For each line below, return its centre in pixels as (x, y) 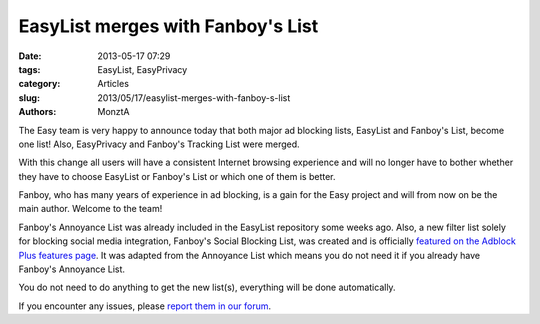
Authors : (37, 112)
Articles (113, 84)
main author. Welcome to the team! (90, 209)
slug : (29, 97)
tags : (29, 69)
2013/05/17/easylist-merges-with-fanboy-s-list (194, 97)
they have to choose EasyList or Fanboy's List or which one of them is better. (177, 176)
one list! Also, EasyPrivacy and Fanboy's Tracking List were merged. (159, 144)
